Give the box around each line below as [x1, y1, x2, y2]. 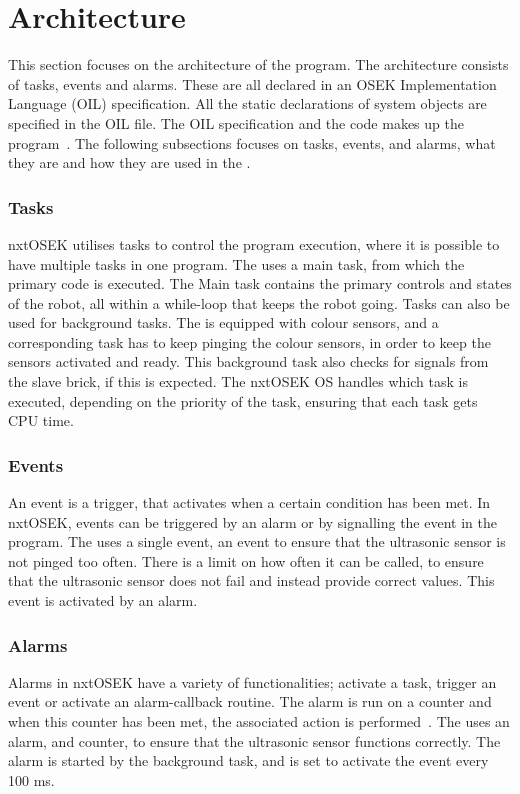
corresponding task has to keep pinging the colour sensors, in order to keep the [8, 331, 491, 352]
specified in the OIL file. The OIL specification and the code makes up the [8, 112, 464, 133]
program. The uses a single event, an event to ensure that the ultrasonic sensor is [8, 531, 506, 552]
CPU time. [8, 410, 74, 431]
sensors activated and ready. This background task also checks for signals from [8, 351, 489, 372]
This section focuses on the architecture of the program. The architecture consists [8, 54, 509, 75]
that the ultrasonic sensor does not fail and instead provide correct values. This [8, 570, 495, 591]
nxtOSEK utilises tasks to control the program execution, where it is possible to [8, 233, 500, 254]
